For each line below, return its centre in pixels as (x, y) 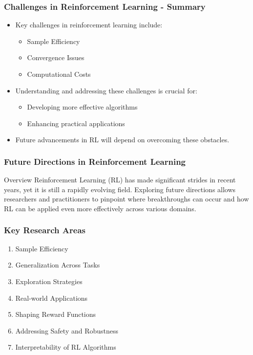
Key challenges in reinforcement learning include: (89, 25)
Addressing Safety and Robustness (67, 330)
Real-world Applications (52, 298)
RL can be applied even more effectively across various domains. (100, 208)
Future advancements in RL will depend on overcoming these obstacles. (122, 140)
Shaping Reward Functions (56, 314)
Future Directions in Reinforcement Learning (95, 161)
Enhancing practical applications (76, 123)
